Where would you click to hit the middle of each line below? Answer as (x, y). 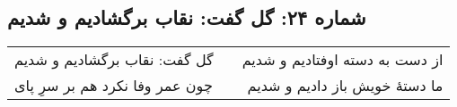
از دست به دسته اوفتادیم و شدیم (343, 60)
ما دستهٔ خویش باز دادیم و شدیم (345, 86)
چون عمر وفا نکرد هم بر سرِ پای (114, 86)
